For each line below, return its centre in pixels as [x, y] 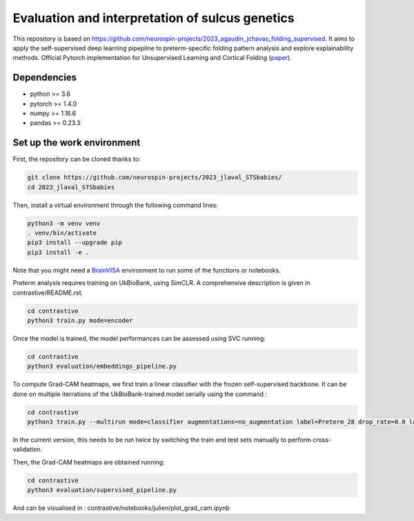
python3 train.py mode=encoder [80, 320]
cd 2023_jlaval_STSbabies [71, 187]
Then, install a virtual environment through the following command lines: [116, 205]
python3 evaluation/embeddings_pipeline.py [102, 366]
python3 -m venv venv [64, 223]
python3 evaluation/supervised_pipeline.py [102, 490]
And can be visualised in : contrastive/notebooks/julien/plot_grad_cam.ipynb [121, 508]
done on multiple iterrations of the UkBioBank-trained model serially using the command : [140, 394]
